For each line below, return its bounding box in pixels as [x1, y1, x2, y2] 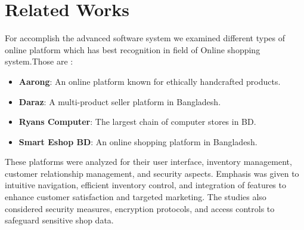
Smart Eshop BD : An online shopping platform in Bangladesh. [18, 135, 258, 148]
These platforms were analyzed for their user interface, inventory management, [5, 155, 292, 168]
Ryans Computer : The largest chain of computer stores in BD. [18, 115, 256, 128]
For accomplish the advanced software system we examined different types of [5, 32, 286, 44]
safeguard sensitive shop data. [5, 214, 114, 226]
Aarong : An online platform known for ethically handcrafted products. [18, 75, 281, 87]
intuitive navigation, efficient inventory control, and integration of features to [5, 179, 286, 191]
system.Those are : [5, 55, 73, 68]
